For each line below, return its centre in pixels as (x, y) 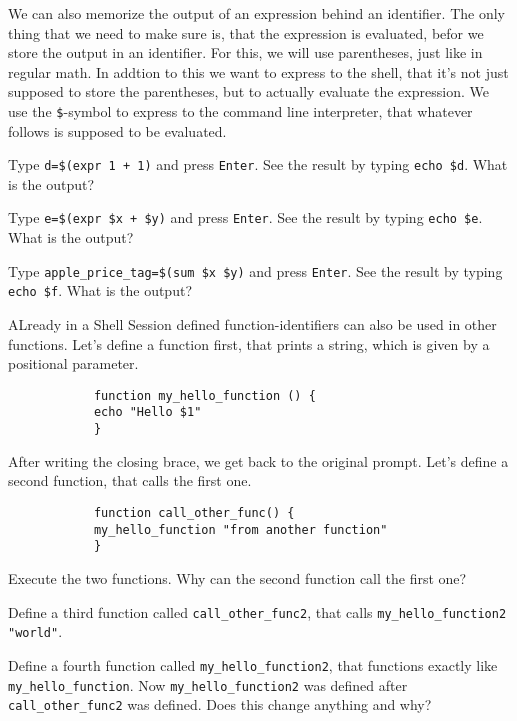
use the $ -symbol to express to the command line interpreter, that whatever (240, 110)
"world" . (35, 631)
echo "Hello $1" (147, 412)
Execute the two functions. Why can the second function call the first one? (237, 577)
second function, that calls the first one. (130, 480)
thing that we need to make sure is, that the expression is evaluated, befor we (246, 32)
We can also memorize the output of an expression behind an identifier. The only (256, 13)
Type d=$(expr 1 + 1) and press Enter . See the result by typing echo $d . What (258, 164)
